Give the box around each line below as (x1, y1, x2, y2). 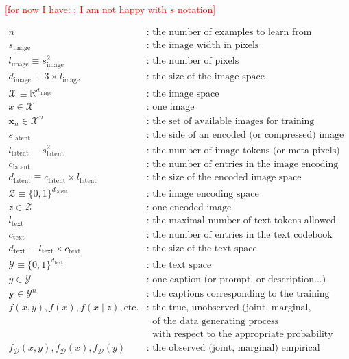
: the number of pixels (146, 56, 239, 66)
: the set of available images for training (146, 116, 315, 126)
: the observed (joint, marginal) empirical (146, 343, 320, 354)
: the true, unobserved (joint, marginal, (146, 303, 311, 313)
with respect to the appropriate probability (152, 330, 333, 340)
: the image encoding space (146, 189, 259, 199)
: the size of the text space (146, 243, 257, 253)
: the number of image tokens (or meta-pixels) (146, 145, 340, 156)
